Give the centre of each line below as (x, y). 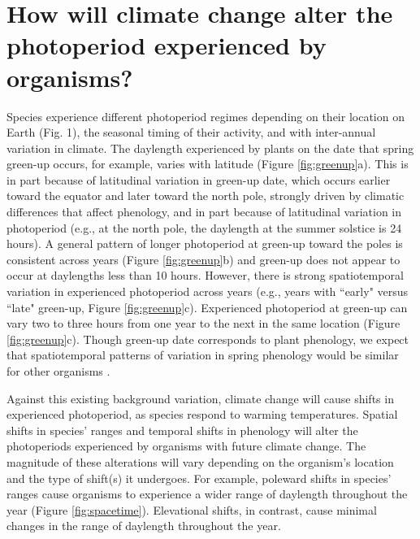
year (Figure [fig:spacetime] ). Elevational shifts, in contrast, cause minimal (192, 509)
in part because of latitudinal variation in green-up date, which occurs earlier (199, 179)
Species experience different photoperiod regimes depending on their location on (206, 116)
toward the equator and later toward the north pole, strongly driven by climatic (206, 196)
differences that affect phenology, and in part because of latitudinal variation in (204, 212)
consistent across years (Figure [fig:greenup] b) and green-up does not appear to (204, 259)
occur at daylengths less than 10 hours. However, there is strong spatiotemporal (205, 275)
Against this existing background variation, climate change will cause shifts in (200, 398)
